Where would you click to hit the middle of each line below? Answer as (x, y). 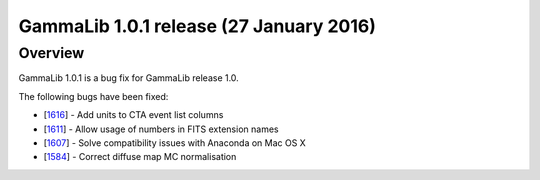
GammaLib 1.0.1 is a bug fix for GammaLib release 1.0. (128, 78)
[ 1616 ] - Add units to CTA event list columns (133, 115)
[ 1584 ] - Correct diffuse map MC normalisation (140, 157)
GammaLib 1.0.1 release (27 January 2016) (197, 26)
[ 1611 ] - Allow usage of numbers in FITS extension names (161, 129)
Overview (51, 53)
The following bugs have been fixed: (93, 96)
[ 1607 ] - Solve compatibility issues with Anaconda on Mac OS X (175, 142)
